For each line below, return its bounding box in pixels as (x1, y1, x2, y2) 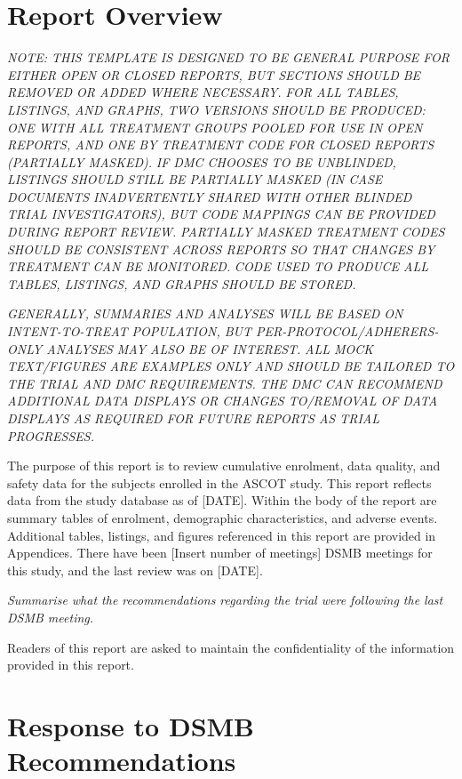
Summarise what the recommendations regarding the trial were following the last (7, 590, 443, 609)
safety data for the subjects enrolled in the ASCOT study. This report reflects (7, 473, 432, 492)
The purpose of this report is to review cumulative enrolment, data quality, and (7, 456, 441, 475)
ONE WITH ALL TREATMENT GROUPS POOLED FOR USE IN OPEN (7, 117, 423, 136)
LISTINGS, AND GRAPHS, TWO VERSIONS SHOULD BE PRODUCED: (7, 100, 426, 118)
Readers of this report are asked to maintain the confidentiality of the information (7, 638, 455, 656)
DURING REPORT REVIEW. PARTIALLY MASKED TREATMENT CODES (7, 222, 445, 241)
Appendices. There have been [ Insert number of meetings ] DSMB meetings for (7, 543, 433, 562)
